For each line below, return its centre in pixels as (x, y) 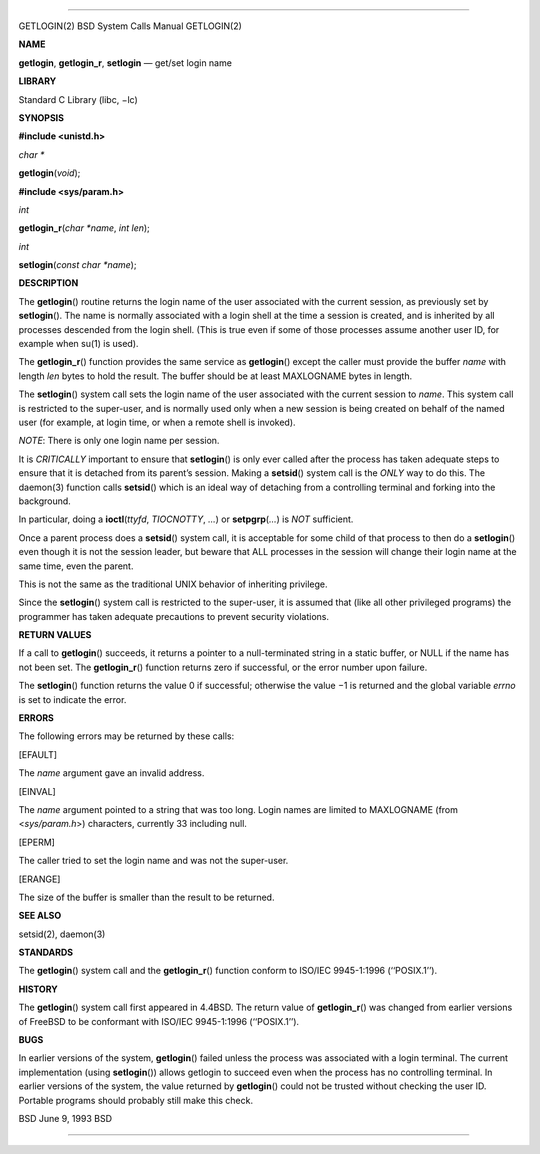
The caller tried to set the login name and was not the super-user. (153, 861)
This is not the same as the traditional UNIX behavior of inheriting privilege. (173, 584)
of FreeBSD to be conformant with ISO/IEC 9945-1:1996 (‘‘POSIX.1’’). (159, 1021)
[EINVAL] (37, 791)
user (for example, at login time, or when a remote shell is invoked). (157, 422)
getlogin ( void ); (49, 173)
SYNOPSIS (41, 117)
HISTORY (38, 989)
